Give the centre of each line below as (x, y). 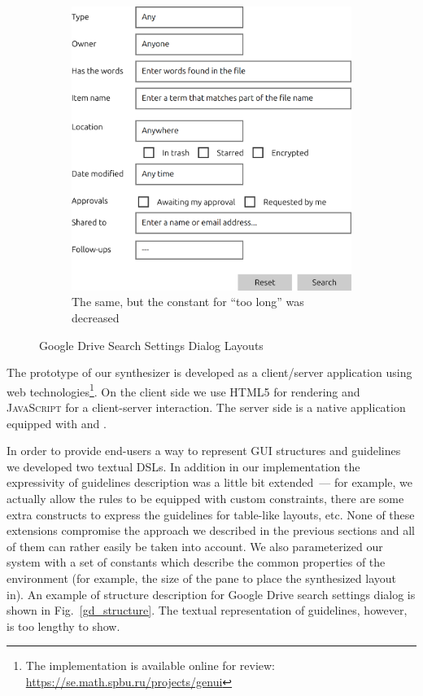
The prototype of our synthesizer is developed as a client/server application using (209, 372)
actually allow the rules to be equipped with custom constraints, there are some (205, 498)
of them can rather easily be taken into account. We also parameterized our (195, 546)
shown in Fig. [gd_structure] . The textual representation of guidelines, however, (207, 610)
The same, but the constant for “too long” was (188, 302)
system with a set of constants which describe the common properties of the (196, 562)
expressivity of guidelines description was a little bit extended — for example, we (210, 482)
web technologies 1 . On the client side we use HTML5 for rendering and (183, 390)
